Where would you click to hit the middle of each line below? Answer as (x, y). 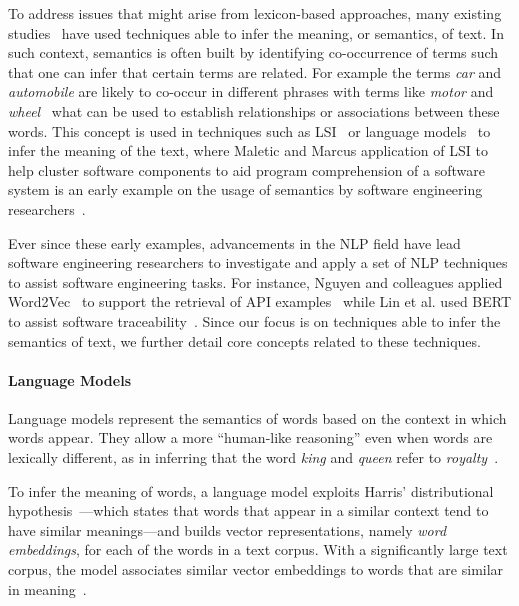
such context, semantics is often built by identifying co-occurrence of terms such (253, 52)
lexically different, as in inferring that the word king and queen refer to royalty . (253, 457)
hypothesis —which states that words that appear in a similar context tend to (248, 510)
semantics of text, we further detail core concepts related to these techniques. (244, 340)
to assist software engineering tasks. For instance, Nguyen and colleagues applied (255, 281)
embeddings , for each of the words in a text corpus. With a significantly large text (258, 549)
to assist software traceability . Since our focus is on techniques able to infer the (254, 320)
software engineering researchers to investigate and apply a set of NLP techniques (258, 262)
